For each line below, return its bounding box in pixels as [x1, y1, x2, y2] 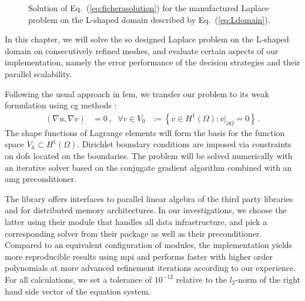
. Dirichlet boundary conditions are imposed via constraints [77, 138, 291, 150]
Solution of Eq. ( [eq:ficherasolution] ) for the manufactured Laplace [28, 2, 269, 14]
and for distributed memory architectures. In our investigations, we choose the [5, 204, 287, 216]
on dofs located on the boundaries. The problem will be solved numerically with [5, 149, 293, 161]
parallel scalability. [5, 67, 72, 80]
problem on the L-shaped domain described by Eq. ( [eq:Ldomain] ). [28, 13, 270, 25]
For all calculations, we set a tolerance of [5, 273, 152, 285]
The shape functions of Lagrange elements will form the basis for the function [5, 126, 285, 138]
